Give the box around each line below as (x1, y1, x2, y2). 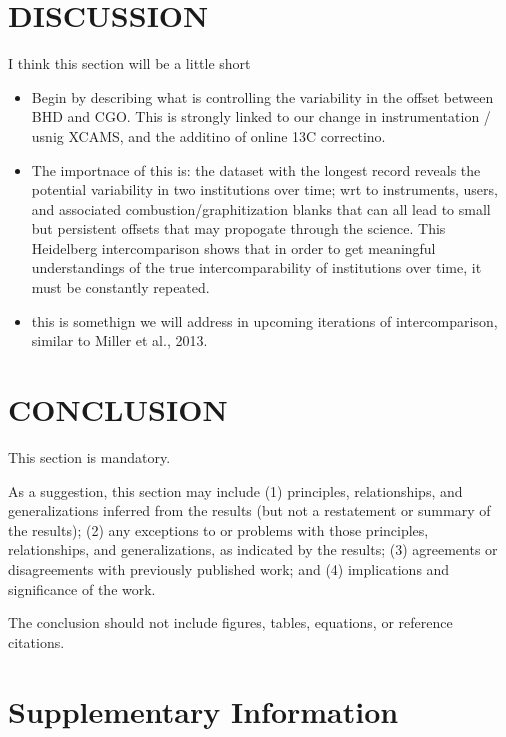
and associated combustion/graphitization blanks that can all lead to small (31, 198, 491, 219)
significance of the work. (8, 578, 156, 599)
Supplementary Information (8, 690, 399, 731)
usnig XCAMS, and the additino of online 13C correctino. (31, 125, 386, 146)
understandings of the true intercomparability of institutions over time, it (31, 257, 482, 278)
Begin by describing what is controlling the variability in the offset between (31, 86, 494, 107)
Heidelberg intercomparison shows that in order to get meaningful (31, 237, 436, 258)
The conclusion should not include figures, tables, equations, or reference (8, 612, 453, 633)
